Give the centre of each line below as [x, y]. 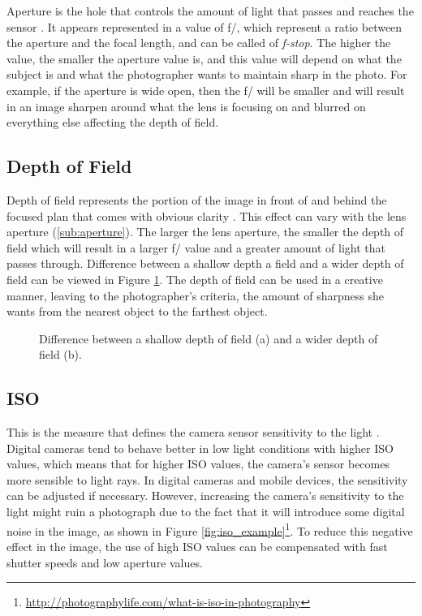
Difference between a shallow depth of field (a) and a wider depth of [209, 338]
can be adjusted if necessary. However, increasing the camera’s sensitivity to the [205, 495]
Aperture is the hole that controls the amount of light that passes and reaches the [210, 11]
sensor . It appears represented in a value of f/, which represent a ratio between [205, 26]
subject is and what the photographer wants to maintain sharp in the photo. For [207, 74]
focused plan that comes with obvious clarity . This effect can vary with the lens [207, 215]
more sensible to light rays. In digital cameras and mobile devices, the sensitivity [207, 479]
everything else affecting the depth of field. [113, 122]
